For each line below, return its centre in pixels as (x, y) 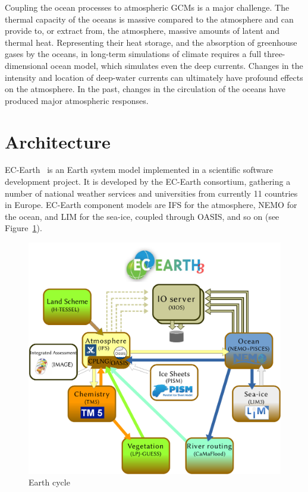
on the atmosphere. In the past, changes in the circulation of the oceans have (145, 89)
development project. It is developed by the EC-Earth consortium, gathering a (148, 182)
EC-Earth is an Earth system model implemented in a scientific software (139, 170)
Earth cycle (49, 482)
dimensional (26, 65)
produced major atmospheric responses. (77, 100)
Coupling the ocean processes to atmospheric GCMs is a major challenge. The (147, 7)
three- (274, 54)
